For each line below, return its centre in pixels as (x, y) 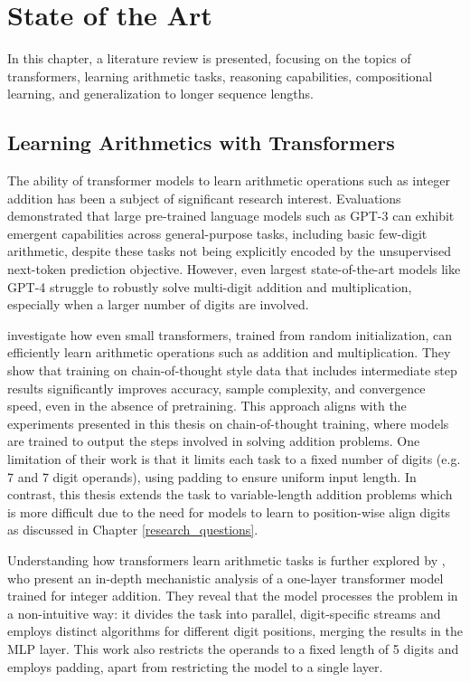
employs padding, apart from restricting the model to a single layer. (195, 666)
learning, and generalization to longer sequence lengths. (161, 94)
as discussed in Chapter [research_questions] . (133, 530)
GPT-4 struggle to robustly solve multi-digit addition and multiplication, (210, 286)
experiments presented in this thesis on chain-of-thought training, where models (228, 423)
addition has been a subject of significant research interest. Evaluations (204, 198)
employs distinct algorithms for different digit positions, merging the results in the (235, 631)
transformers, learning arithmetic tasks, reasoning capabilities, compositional (220, 76)
